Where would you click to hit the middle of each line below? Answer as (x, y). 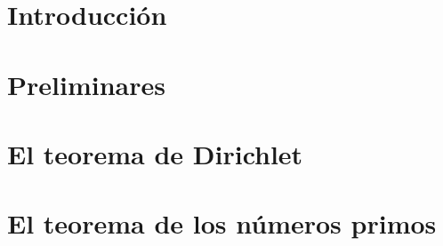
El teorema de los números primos (222, 223)
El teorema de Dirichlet (155, 153)
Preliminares (86, 84)
